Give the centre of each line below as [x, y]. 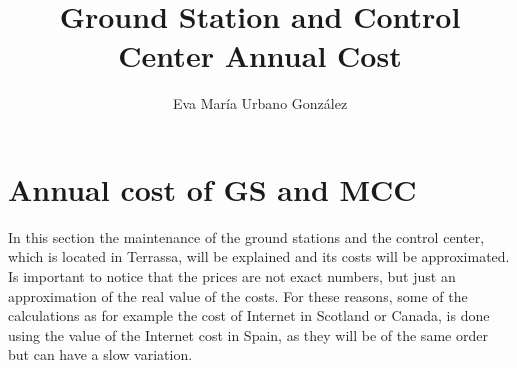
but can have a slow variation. [100, 354]
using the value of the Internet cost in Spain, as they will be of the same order [248, 334]
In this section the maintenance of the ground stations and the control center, [246, 236]
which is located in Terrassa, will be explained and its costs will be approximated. [259, 256]
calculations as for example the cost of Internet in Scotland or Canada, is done [249, 315]
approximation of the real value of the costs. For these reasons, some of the [238, 295]
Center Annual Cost [260, 55]
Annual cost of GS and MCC [212, 188]
